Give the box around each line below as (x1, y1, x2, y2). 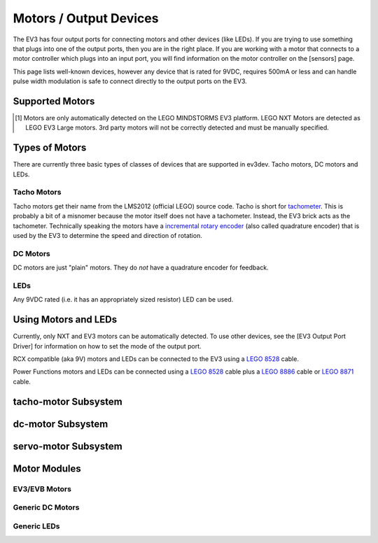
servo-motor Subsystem (13, 440, 122, 452)
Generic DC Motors (13, 502, 80, 512)
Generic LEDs (13, 521, 60, 531)
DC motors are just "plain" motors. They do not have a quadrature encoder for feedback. (13, 263, 269, 272)
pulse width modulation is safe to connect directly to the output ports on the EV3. (13, 77, 248, 85)
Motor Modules (13, 463, 82, 474)
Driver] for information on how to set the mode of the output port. (13, 341, 202, 350)
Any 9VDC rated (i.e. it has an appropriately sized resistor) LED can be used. (13, 295, 234, 304)
